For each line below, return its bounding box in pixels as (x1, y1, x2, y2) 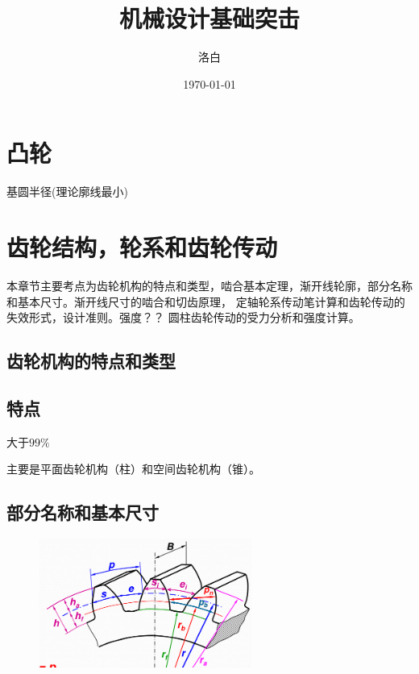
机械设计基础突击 (118, 2, 300, 35)
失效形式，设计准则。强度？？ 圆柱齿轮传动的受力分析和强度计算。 (6, 309, 360, 326)
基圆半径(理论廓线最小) (6, 183, 128, 200)
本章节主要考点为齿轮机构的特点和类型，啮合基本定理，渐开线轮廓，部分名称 (6, 277, 413, 293)
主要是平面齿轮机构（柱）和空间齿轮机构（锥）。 (6, 460, 260, 477)
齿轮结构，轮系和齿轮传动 (6, 231, 278, 264)
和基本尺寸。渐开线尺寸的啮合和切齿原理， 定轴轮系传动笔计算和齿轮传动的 (6, 293, 405, 310)
